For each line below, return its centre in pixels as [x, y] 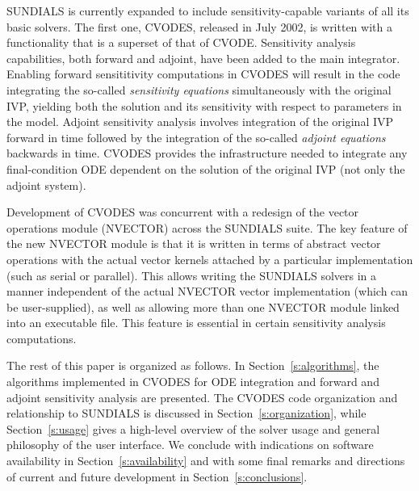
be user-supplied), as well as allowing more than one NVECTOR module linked [203, 306]
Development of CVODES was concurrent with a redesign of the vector [183, 212]
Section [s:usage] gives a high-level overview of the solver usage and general [193, 428]
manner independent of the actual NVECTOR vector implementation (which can [207, 291]
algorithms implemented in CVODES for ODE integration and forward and [193, 382]
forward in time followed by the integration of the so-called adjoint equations [196, 137]
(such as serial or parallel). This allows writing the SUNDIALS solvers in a [192, 275]
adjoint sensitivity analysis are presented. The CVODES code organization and [202, 397]
